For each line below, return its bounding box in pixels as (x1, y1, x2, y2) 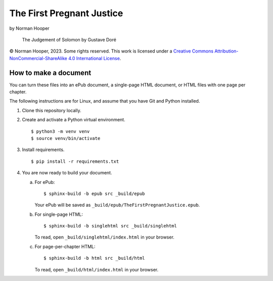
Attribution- (214, 48, 239, 54)
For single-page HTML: (34, 211, 83, 217)
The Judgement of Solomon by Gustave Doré (22, 36, 116, 42)
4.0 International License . (68, 55, 121, 61)
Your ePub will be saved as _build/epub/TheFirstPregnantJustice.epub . (34, 202, 200, 208)
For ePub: (34, 179, 55, 185)
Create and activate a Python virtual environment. (22, 117, 126, 123)
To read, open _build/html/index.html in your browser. (34, 266, 159, 272)
